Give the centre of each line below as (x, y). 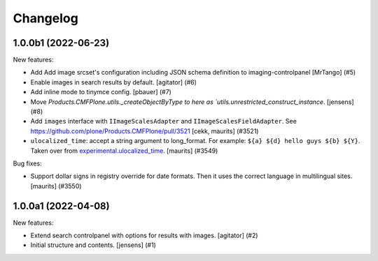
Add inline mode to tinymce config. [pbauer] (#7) (101, 92)
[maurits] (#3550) (56, 186)
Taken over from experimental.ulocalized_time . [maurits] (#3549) (124, 151)
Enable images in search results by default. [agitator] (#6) (114, 82)
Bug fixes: (27, 163)
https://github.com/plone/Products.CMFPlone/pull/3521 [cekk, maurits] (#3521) (145, 131)
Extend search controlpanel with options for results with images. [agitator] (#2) (144, 236)
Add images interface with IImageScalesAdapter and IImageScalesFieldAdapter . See (163, 121)
